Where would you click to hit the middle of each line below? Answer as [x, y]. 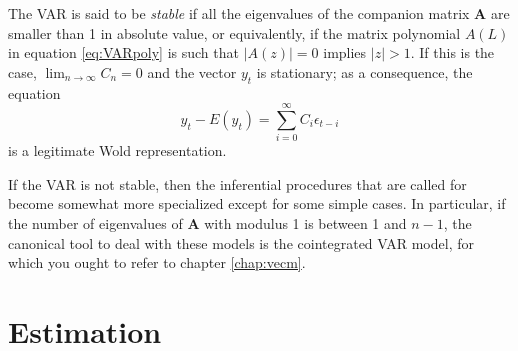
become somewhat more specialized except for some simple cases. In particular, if [257, 203]
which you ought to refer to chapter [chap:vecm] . [157, 262]
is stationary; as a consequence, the [364, 71]
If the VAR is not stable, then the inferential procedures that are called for [237, 183]
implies [345, 52]
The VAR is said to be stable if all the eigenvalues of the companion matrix [239, 13]
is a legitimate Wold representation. [117, 150]
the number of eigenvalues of [95, 223]
